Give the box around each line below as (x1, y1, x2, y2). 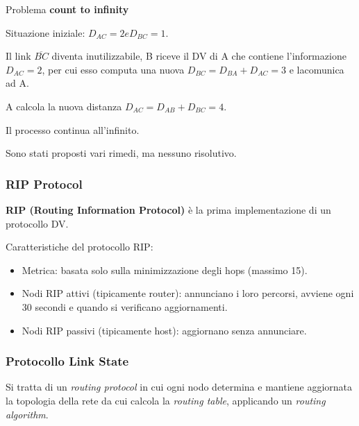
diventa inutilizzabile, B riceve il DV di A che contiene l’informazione (51, 49, 347, 63)
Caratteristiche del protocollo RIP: (6, 239, 153, 254)
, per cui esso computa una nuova (42, 62, 185, 76)
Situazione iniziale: (6, 25, 85, 40)
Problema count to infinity (6, 2, 129, 16)
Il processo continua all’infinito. (6, 122, 140, 137)
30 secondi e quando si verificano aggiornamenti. (22, 299, 228, 314)
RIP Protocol (6, 175, 83, 192)
